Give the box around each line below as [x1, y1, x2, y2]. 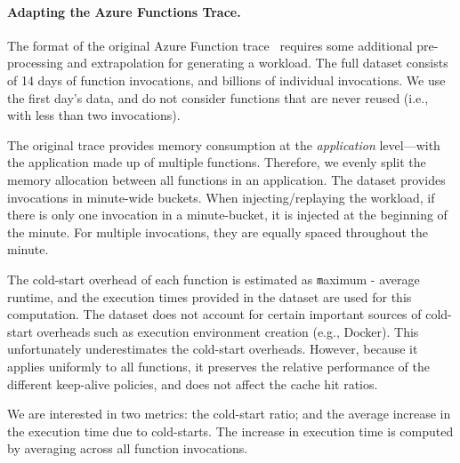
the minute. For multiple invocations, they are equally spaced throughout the [7, 222, 429, 241]
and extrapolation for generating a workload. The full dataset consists [67, 53, 448, 72]
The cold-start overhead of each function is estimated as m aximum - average [7, 269, 420, 288]
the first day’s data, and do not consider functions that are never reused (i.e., [7, 88, 429, 107]
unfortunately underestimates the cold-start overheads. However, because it [7, 339, 418, 358]
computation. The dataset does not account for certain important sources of [7, 305, 422, 323]
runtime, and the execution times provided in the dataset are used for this [7, 287, 412, 306]
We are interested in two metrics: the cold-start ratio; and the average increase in [7, 404, 451, 423]
